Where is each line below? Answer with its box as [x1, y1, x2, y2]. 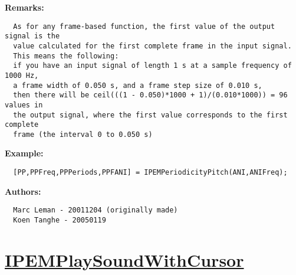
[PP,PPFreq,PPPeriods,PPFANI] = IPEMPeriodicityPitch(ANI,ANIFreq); [13, 168, 288, 177]
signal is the [5, 32, 60, 41]
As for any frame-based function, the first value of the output [13, 22, 275, 31]
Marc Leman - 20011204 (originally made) [13, 206, 178, 215]
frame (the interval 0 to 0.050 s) [13, 130, 153, 139]
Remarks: [5, 1, 44, 13]
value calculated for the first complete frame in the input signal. [13, 41, 292, 50]
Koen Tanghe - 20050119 [13, 215, 106, 224]
